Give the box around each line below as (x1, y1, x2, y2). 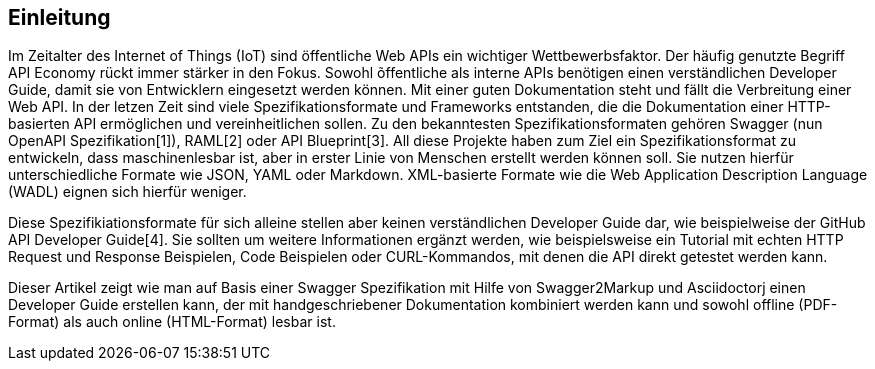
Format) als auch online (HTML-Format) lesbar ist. (8, 313, 336, 331)
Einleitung (8, 5, 111, 30)
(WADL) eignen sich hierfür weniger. (8, 183, 247, 201)
